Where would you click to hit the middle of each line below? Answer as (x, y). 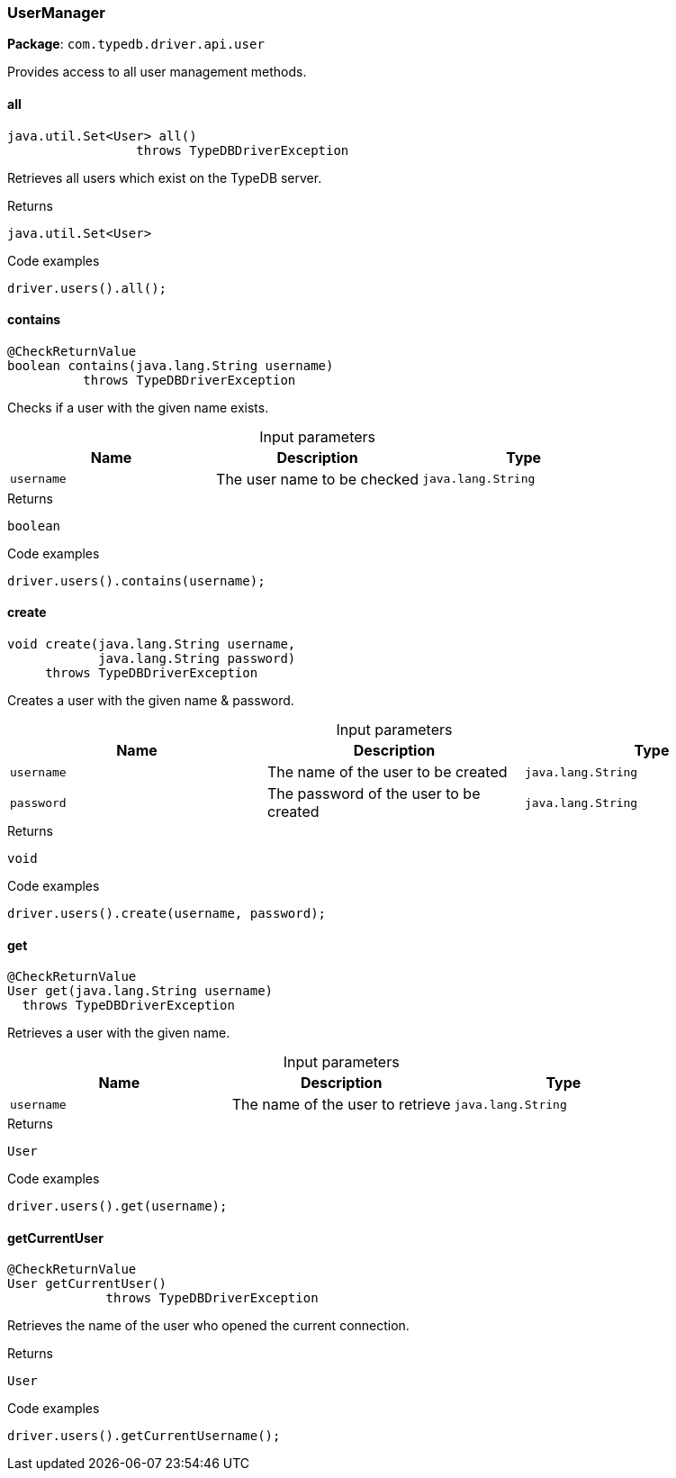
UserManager (56, 13)
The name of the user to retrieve (341, 1105)
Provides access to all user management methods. (157, 72)
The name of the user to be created (387, 772)
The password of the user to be (374, 794)
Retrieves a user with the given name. (119, 1033)
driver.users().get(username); (117, 1206)
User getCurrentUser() (87, 1284)
